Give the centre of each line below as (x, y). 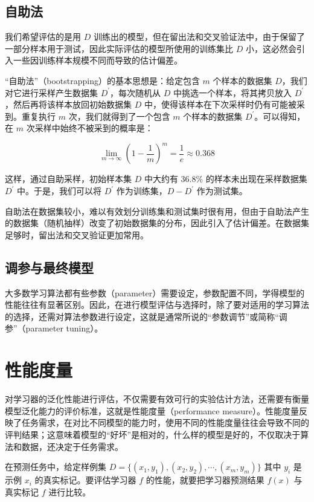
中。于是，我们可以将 (59, 191)
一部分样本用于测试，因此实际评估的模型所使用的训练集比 (119, 48)
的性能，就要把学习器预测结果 (205, 480)
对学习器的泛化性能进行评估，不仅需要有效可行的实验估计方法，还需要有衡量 (157, 399)
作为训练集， (142, 191)
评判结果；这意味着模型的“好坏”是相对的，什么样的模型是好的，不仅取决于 (153, 434)
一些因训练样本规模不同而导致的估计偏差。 (98, 60)
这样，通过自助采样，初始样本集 (68, 179)
